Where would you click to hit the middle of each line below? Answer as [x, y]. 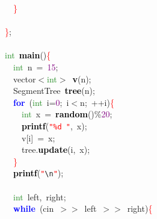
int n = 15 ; [36, 66]
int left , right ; [40, 196]
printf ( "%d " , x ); [54, 125]
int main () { [28, 55]
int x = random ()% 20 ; [67, 114]
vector [24, 79]
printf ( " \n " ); [38, 173]
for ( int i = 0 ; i [41, 102]
